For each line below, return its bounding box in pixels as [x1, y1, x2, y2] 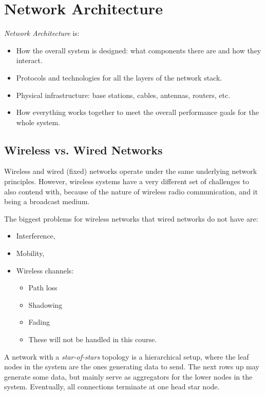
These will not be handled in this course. [28, 334, 157, 345]
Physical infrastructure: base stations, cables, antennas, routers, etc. [16, 89, 231, 100]
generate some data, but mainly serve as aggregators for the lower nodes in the [4, 371, 253, 382]
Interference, [16, 230, 55, 241]
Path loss [28, 282, 58, 293]
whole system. [16, 116, 61, 127]
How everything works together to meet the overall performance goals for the [16, 107, 259, 117]
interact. [16, 55, 43, 66]
